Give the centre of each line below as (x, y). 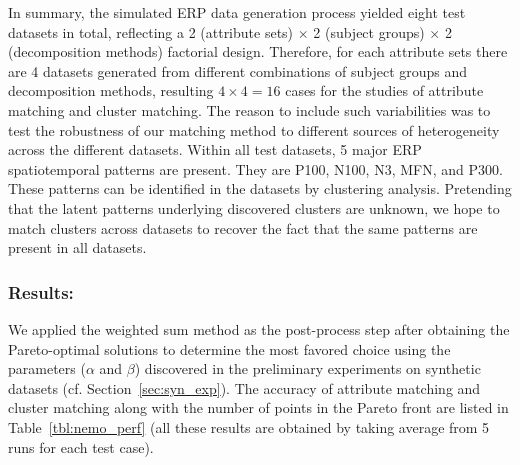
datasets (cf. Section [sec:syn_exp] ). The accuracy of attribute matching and (244, 387)
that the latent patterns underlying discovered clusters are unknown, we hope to (254, 207)
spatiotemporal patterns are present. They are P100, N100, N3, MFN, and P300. (255, 168)
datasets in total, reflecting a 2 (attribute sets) (151, 31)
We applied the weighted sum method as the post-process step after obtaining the (259, 328)
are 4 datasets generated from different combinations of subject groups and (238, 70)
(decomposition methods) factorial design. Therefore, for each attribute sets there (258, 51)
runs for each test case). (81, 446)
